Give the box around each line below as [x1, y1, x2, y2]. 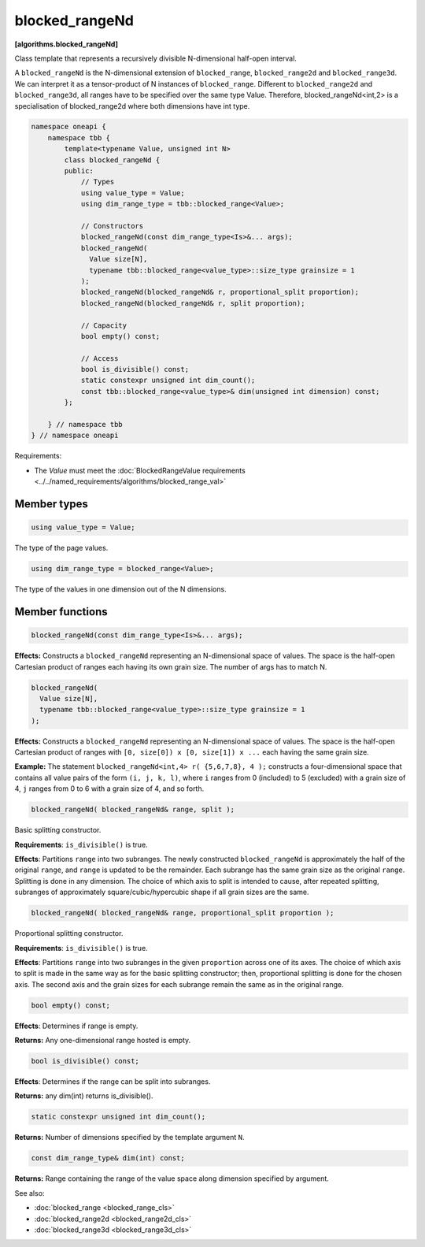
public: [64, 166, 94, 176]
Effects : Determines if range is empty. [14, 1021, 139, 1030]
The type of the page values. [14, 544, 109, 553]
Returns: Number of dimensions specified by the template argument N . [14, 1133, 245, 1142]
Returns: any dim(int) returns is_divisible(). [14, 1091, 153, 1100]
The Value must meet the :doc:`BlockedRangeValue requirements [34, 466, 246, 475]
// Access [80, 354, 119, 362]
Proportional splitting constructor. [14, 929, 124, 938]
